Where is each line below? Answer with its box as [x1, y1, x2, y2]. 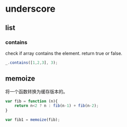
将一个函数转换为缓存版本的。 [5, 88, 68, 94]
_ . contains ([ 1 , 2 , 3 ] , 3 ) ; [5, 60, 58, 65]
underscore [5, 3, 56, 15]
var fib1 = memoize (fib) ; [5, 117, 60, 122]
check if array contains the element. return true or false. [5, 50, 123, 56]
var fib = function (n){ [5, 98, 58, 104]
